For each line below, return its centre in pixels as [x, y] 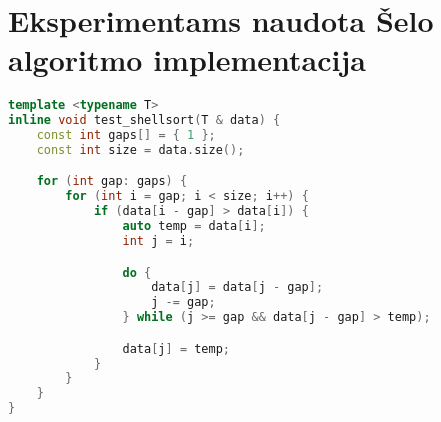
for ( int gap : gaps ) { [112, 181]
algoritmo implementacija [187, 59]
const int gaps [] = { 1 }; [126, 135]
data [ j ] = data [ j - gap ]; [237, 287]
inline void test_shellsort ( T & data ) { [144, 120]
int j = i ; [158, 240]
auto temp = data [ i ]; [194, 226]
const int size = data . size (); [140, 149]
